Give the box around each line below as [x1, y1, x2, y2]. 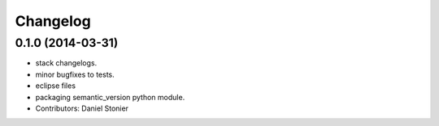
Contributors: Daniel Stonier [35, 103, 129, 113]
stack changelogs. [35, 58, 98, 68]
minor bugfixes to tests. [35, 69, 115, 79]
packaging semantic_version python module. [35, 92, 185, 102]
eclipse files [35, 81, 76, 90]
